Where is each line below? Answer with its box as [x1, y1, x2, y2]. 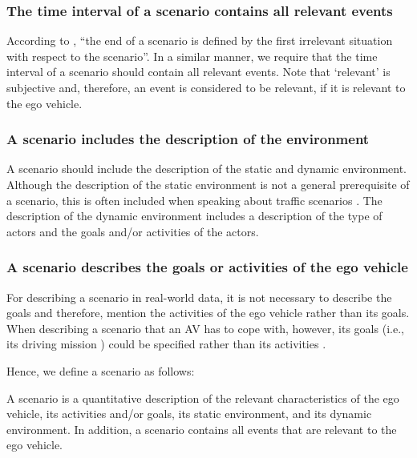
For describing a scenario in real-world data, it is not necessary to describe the [6, 288, 392, 305]
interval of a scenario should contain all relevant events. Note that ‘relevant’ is [6, 63, 391, 80]
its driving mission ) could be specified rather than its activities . [6, 335, 326, 352]
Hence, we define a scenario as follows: [6, 362, 195, 379]
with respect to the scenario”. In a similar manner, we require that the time [6, 47, 378, 64]
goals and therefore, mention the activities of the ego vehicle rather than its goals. [6, 304, 410, 321]
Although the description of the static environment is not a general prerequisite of [6, 176, 410, 192]
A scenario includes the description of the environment [6, 129, 370, 149]
